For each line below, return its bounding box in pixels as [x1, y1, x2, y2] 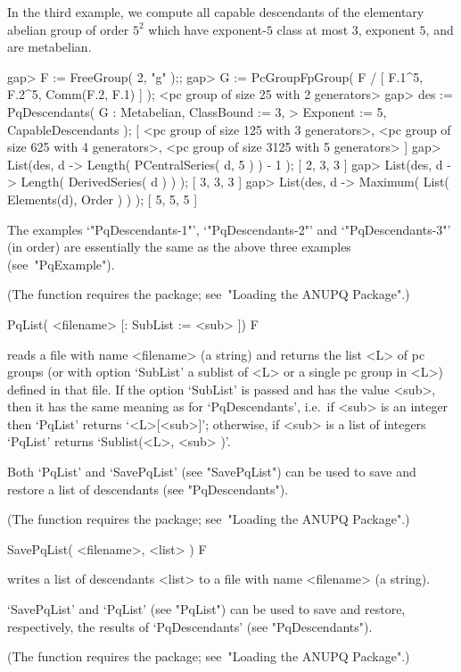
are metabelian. [7, 37, 92, 56]
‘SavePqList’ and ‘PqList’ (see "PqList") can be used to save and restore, [7, 600, 406, 618]
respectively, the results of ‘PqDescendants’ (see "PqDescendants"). [7, 617, 373, 635]
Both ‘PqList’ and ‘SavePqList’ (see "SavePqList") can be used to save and [7, 462, 416, 481]
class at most [276, 20, 349, 38]
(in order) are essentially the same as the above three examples [7, 237, 351, 256]
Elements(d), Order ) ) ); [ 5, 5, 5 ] [7, 189, 198, 208]
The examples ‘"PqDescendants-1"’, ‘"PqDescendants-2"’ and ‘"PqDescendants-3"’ [7, 220, 451, 238]
